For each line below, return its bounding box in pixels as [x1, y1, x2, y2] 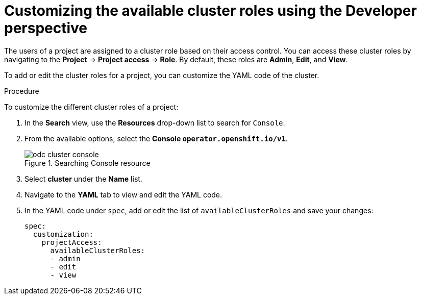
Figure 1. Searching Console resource [24, 158, 151, 167]
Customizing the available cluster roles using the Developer [4, 2, 417, 19]
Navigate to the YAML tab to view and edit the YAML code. [24, 190, 222, 199]
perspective [4, 19, 88, 37]
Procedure [4, 86, 39, 95]
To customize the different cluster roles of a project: [4, 102, 179, 111]
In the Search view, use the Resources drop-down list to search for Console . [24, 118, 285, 127]
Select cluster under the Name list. [24, 174, 142, 183]
